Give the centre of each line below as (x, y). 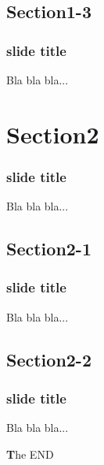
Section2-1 (49, 249)
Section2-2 (49, 359)
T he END (30, 454)
